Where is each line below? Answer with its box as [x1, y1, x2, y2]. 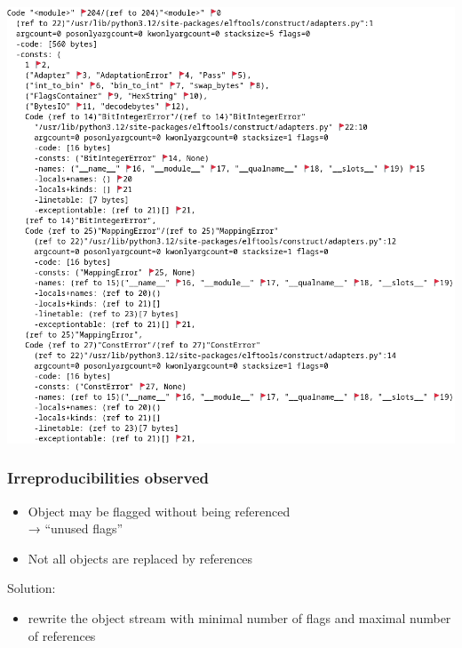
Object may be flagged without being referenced [28, 501, 291, 520]
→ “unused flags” [28, 519, 123, 538]
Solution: [7, 579, 56, 597]
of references [28, 626, 96, 644]
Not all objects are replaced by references [28, 548, 253, 567]
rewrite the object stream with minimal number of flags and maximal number [28, 608, 451, 627]
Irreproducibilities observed [7, 467, 209, 489]
